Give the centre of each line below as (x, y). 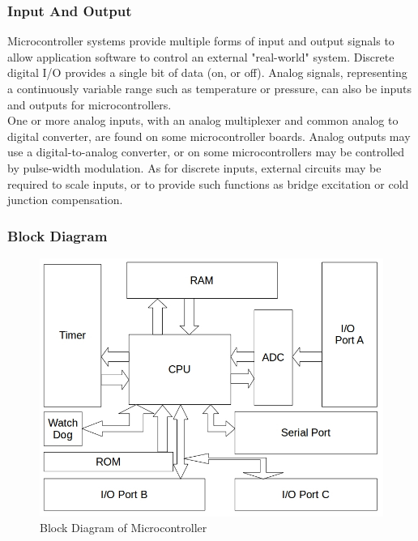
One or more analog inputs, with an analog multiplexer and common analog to (203, 120)
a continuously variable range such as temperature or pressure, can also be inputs (209, 88)
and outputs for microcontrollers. (90, 104)
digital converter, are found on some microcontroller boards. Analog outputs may (209, 136)
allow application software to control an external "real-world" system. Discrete (201, 56)
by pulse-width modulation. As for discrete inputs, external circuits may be (194, 167)
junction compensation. (65, 200)
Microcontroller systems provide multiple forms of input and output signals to (201, 41)
